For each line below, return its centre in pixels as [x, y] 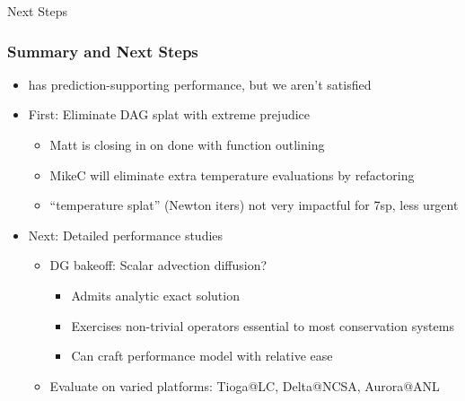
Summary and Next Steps [103, 51]
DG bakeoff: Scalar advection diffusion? [158, 265]
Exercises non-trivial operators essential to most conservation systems [263, 325]
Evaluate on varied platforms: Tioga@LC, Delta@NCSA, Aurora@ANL [245, 385]
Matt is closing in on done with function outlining [187, 144]
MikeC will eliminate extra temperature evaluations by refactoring [232, 174]
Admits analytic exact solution [155, 295]
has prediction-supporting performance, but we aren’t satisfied [200, 84]
